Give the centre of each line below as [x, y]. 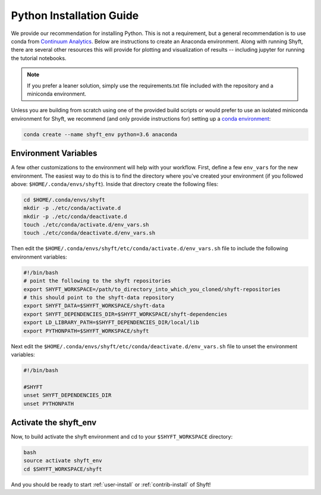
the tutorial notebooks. [39, 58]
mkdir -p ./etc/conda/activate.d [72, 208]
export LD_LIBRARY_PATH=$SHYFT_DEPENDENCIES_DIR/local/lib [111, 323]
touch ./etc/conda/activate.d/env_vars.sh [86, 225]
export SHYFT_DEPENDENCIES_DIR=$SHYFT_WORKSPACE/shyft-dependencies [125, 314]
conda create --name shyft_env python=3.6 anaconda [100, 134]
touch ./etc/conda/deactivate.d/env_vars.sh [89, 233]
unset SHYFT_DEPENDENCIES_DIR [67, 395]
